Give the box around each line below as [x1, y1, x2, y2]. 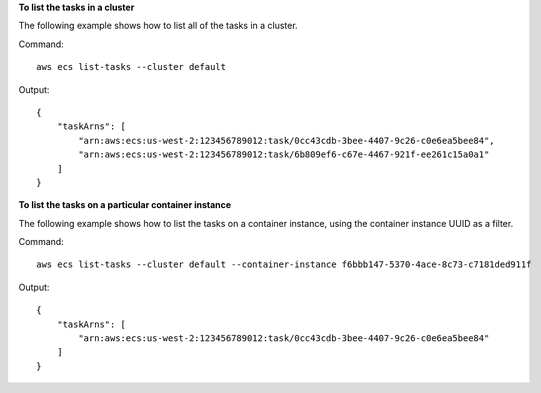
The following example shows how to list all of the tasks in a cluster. [18, 20, 299, 32]
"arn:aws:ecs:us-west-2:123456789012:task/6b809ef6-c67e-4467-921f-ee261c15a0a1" [78, 149, 490, 160]
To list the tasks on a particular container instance [18, 199, 232, 211]
